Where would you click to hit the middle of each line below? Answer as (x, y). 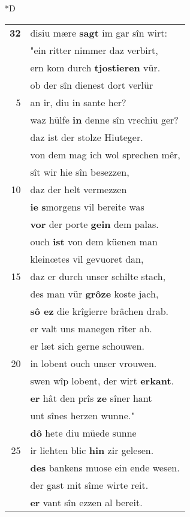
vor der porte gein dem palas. (94, 224)
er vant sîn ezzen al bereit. (86, 502)
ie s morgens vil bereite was (87, 206)
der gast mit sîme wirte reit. (89, 485)
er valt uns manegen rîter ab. (91, 328)
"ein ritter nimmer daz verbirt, (94, 50)
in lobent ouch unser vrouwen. (94, 363)
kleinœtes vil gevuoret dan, (87, 258)
